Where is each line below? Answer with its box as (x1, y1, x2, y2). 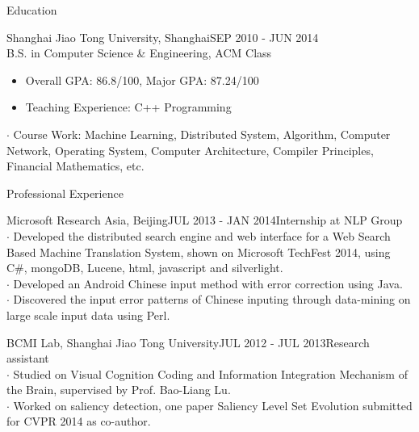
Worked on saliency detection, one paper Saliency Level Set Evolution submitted (13, 396, 413, 413)
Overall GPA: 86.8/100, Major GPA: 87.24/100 (25, 71, 259, 88)
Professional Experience (6, 184, 124, 201)
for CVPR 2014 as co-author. (6, 413, 151, 430)
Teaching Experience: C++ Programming (25, 99, 232, 115)
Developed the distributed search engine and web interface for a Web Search (13, 227, 391, 244)
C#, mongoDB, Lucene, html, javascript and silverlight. (6, 259, 283, 276)
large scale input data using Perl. (6, 306, 170, 323)
